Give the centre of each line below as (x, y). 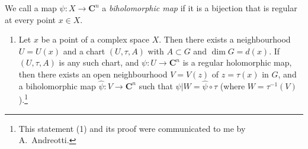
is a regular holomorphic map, (237, 62)
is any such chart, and (99, 62)
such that (156, 85)
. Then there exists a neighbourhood (225, 39)
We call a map (31, 8)
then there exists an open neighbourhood (93, 74)
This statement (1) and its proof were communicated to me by (132, 128)
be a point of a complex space (95, 39)
